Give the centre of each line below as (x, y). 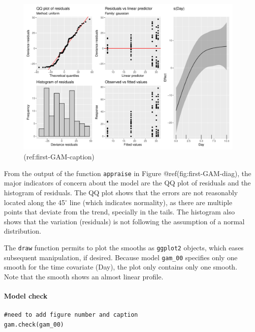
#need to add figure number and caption (71, 315)
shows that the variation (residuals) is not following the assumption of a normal (124, 221)
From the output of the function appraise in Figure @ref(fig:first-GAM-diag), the (128, 173)
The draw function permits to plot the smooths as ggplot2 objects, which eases (124, 247)
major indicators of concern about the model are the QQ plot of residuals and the (127, 183)
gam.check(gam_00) (34, 324)
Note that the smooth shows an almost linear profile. (84, 276)
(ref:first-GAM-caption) (59, 157)
